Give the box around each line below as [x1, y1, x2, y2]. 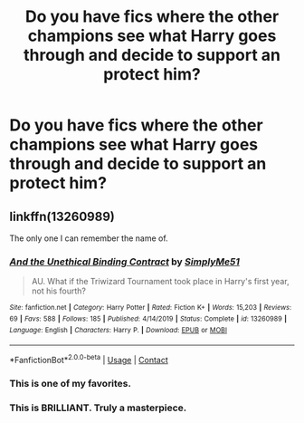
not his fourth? [31, 285, 86, 296]
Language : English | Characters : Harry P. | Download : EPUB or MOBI [9, 325, 228, 334]
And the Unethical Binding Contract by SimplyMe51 [9, 255, 240, 268]
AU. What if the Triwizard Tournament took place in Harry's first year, [31, 276, 290, 287]
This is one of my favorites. [9, 377, 131, 389]
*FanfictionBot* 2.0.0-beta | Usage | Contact [9, 353, 169, 365]
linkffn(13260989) [9, 208, 115, 224]
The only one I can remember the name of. [9, 233, 169, 244]
